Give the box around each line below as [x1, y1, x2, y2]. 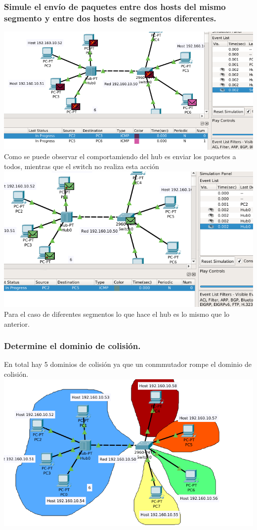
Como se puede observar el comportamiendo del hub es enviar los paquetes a [4, 151, 236, 162]
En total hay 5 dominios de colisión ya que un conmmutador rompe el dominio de [4, 359, 252, 369]
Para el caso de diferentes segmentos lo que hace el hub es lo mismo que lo [4, 308, 230, 319]
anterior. [4, 318, 30, 329]
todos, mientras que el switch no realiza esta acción [4, 161, 159, 171]
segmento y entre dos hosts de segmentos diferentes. [4, 11, 216, 24]
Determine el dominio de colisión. [4, 340, 141, 352]
